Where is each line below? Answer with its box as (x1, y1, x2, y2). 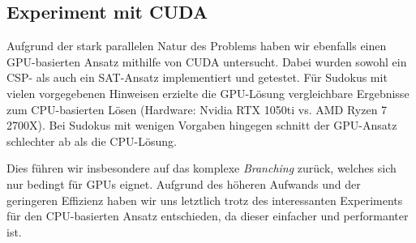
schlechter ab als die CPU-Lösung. (6, 132, 177, 149)
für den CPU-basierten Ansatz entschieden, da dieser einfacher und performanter (6, 207, 409, 224)
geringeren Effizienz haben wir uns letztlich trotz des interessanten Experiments (6, 191, 403, 208)
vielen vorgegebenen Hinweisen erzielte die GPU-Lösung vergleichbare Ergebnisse (6, 84, 410, 101)
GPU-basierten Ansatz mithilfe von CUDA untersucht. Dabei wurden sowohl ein (6, 53, 407, 70)
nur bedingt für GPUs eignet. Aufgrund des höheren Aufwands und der (6, 175, 361, 192)
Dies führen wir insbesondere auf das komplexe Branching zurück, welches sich (6, 160, 397, 177)
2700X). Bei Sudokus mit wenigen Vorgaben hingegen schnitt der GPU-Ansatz (6, 117, 397, 134)
